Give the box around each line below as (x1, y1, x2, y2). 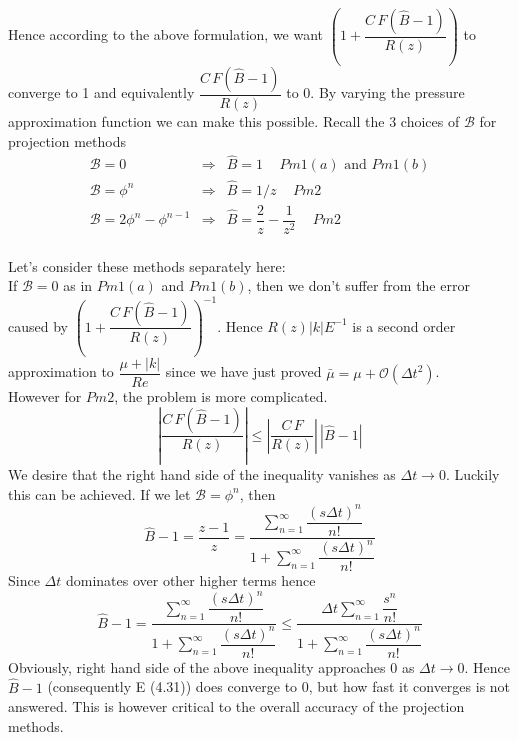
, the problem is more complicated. (114, 386, 328, 407)
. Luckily (445, 464, 500, 485)
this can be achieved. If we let (8, 483, 191, 504)
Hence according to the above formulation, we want (8, 24, 324, 45)
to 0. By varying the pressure (286, 82, 465, 103)
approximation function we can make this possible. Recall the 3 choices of (8, 110, 460, 131)
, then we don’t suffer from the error (247, 275, 470, 296)
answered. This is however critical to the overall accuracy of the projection (8, 696, 465, 717)
